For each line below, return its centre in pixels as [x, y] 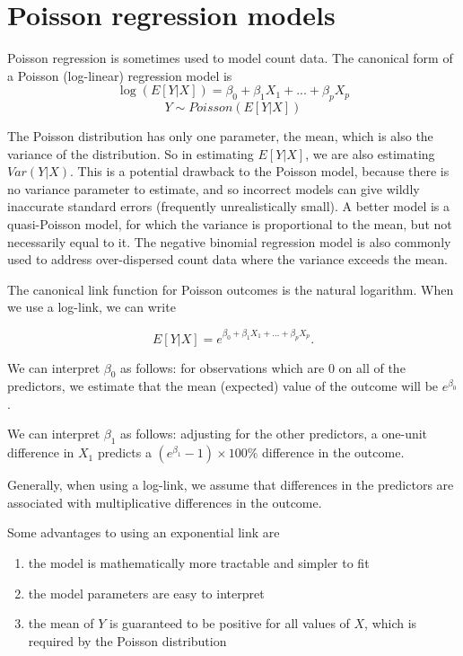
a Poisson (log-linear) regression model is [120, 75]
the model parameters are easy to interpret [146, 593]
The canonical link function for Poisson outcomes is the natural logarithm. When [231, 289]
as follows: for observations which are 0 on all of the [263, 367]
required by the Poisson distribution [127, 640]
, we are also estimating [370, 153]
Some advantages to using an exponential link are [144, 532]
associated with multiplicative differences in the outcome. [165, 502]
